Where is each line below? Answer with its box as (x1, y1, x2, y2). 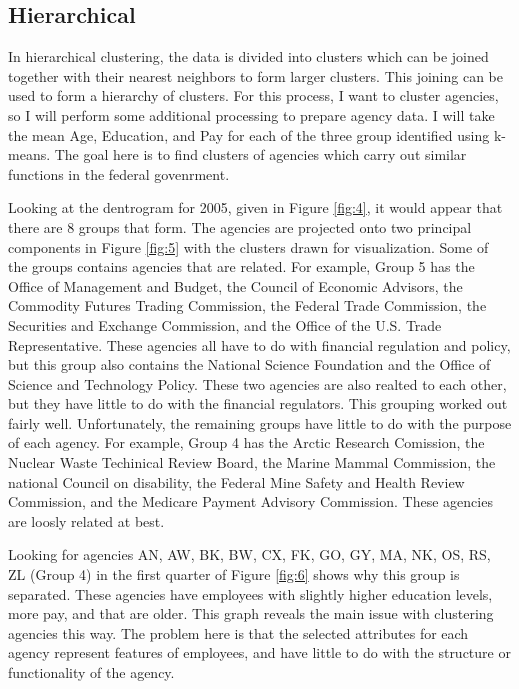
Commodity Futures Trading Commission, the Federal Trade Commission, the (8, 295, 487, 316)
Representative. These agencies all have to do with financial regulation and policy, (8, 334, 511, 355)
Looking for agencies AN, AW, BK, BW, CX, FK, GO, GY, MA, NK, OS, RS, (8, 544, 491, 565)
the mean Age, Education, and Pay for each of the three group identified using (8, 124, 490, 145)
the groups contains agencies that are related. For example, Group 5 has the (8, 256, 475, 277)
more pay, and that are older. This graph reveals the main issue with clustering (8, 603, 494, 624)
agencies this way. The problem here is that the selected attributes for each (8, 622, 469, 643)
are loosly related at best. (8, 510, 165, 531)
